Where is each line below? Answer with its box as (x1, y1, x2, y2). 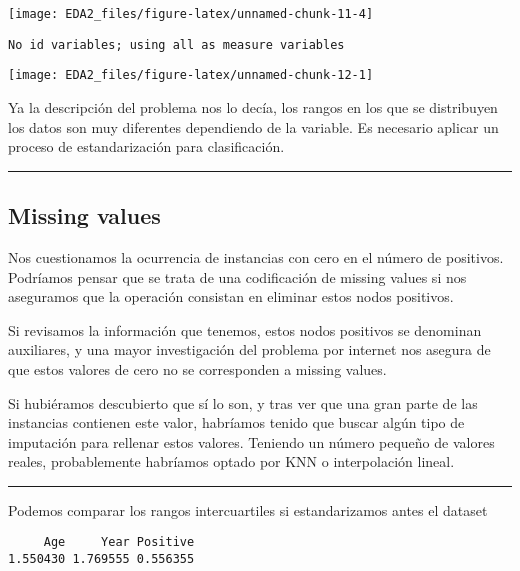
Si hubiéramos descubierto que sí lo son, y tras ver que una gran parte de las (8, 392, 478, 413)
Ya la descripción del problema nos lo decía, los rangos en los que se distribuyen (8, 96, 498, 117)
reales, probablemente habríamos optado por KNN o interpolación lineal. (8, 451, 455, 472)
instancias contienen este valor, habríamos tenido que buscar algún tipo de (8, 412, 465, 433)
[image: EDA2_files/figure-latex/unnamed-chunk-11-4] (8, 7, 374, 21)
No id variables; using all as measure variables (8, 37, 345, 52)
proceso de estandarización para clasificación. (8, 136, 285, 157)
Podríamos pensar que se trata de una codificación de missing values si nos (8, 266, 467, 287)
